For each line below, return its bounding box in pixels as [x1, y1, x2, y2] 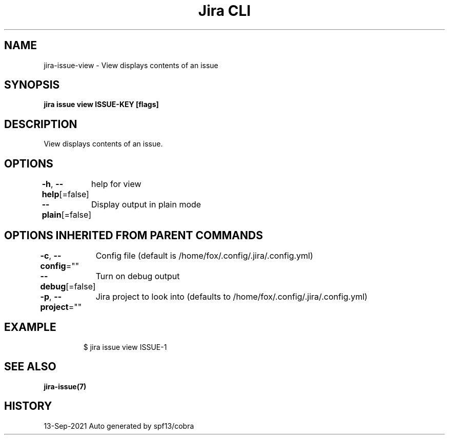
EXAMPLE [4, 321, 56, 334]
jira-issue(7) [44, 382, 87, 391]
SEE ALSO [4, 360, 56, 373]
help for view [91, 179, 141, 190]
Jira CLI [198, 2, 251, 19]
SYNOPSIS [4, 78, 60, 92]
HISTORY [4, 400, 52, 413]
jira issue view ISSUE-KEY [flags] [44, 100, 159, 109]
